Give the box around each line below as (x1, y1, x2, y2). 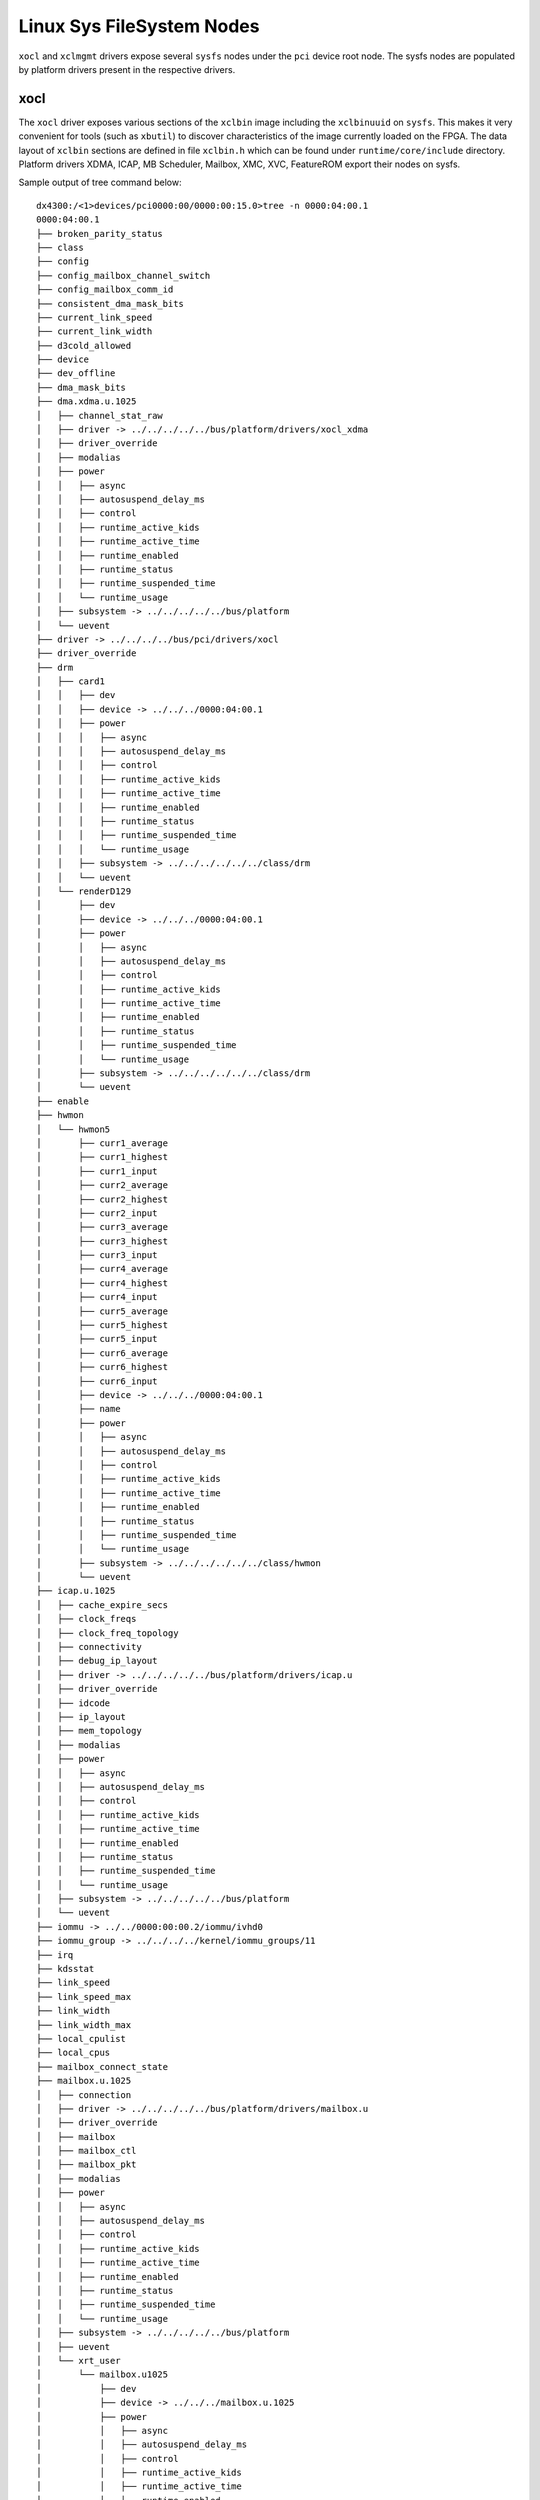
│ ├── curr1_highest (36, 1151, 169, 1163)
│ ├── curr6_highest (36, 1361, 169, 1373)
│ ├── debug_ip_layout (36, 1655, 158, 1667)
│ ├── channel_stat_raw (36, 410, 164, 421)
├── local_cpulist (36, 2033, 127, 2044)
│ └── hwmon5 (36, 1123, 111, 1135)
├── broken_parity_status (36, 228, 164, 239)
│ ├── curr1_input (36, 1165, 158, 1177)
